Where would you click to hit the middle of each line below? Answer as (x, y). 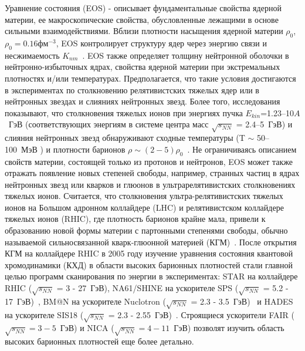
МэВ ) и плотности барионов (73, 149)
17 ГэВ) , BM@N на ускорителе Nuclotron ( (85, 301)
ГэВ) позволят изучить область (229, 328)
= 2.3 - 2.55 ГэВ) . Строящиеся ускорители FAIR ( (201, 314)
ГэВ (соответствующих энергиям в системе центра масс (109, 124)
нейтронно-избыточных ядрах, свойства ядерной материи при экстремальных (143, 67)
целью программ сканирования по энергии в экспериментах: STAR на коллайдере (151, 276)
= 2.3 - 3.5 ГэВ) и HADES (242, 301)
